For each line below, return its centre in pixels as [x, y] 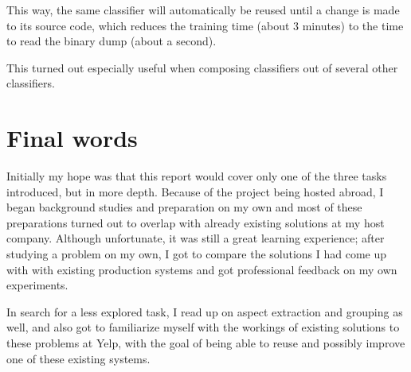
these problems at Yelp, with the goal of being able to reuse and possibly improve [206, 343]
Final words [72, 138]
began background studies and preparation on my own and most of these [184, 207]
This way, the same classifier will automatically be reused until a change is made [203, 10]
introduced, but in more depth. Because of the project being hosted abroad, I [195, 191]
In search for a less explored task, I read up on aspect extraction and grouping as [205, 311]
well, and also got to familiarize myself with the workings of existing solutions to [203, 327]
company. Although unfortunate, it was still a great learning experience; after [196, 238]
